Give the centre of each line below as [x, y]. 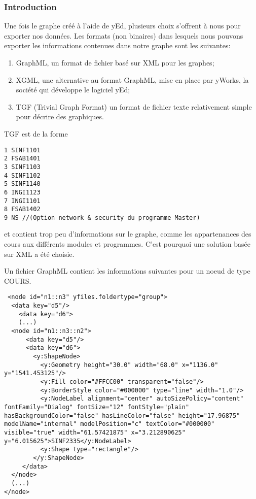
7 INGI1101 [22, 201]
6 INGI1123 [22, 192]
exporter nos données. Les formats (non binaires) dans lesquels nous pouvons [124, 35]
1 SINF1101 [22, 150]
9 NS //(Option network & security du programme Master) [102, 218]
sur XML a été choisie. [39, 254]
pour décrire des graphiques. [60, 117]
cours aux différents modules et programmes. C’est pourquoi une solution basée [127, 244]
